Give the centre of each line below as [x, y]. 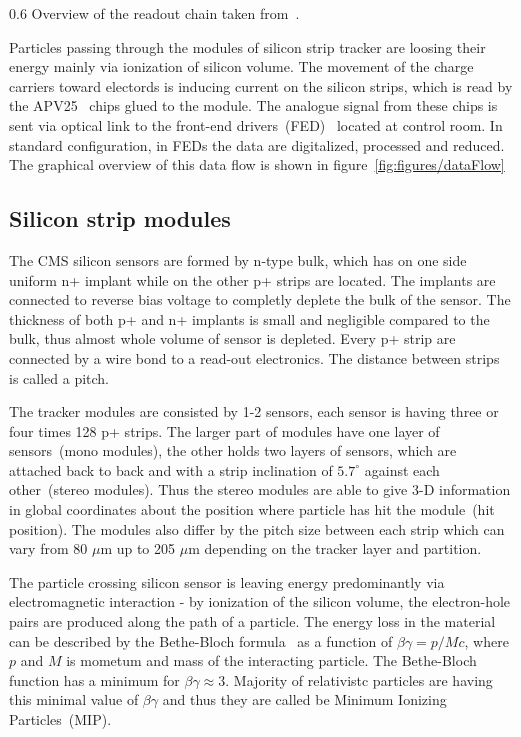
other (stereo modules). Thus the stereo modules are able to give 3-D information [260, 489]
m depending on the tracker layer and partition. [335, 548]
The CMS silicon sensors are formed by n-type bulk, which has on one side [238, 259]
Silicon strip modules [120, 218]
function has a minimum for [94, 679]
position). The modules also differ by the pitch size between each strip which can [257, 528]
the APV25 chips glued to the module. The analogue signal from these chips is [253, 105]
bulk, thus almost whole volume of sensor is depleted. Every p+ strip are [232, 338]
